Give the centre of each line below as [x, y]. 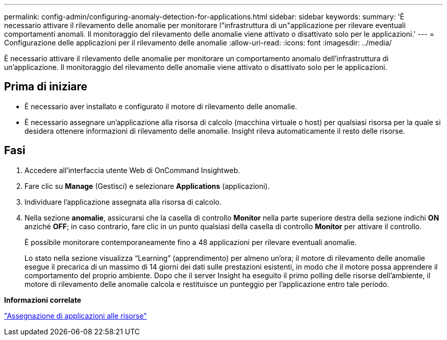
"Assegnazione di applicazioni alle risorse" [76, 315]
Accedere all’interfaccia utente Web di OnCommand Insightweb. [132, 170]
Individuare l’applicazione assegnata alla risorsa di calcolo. [123, 202]
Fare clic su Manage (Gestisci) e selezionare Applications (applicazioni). [147, 186]
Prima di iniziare [46, 87]
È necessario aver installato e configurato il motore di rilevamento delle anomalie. [161, 106]
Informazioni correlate [43, 300]
